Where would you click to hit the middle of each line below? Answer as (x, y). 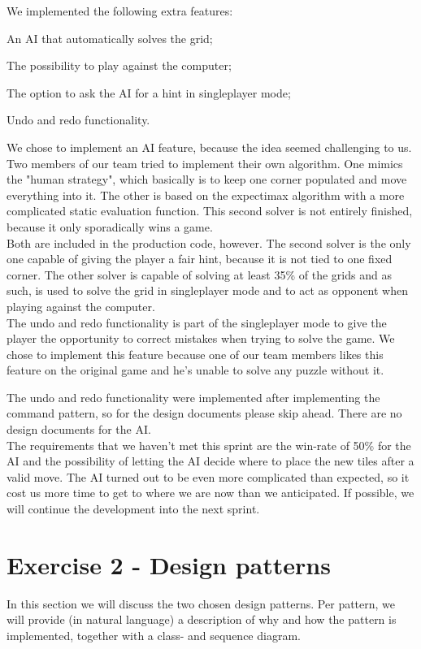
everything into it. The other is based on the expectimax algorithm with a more (206, 195)
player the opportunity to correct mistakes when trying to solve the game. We (201, 338)
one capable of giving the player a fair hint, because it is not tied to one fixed (200, 259)
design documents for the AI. (79, 429)
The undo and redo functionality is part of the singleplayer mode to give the (197, 322)
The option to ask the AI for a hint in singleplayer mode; (149, 92)
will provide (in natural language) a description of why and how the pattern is (202, 619)
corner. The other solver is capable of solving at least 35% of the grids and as (199, 274)
